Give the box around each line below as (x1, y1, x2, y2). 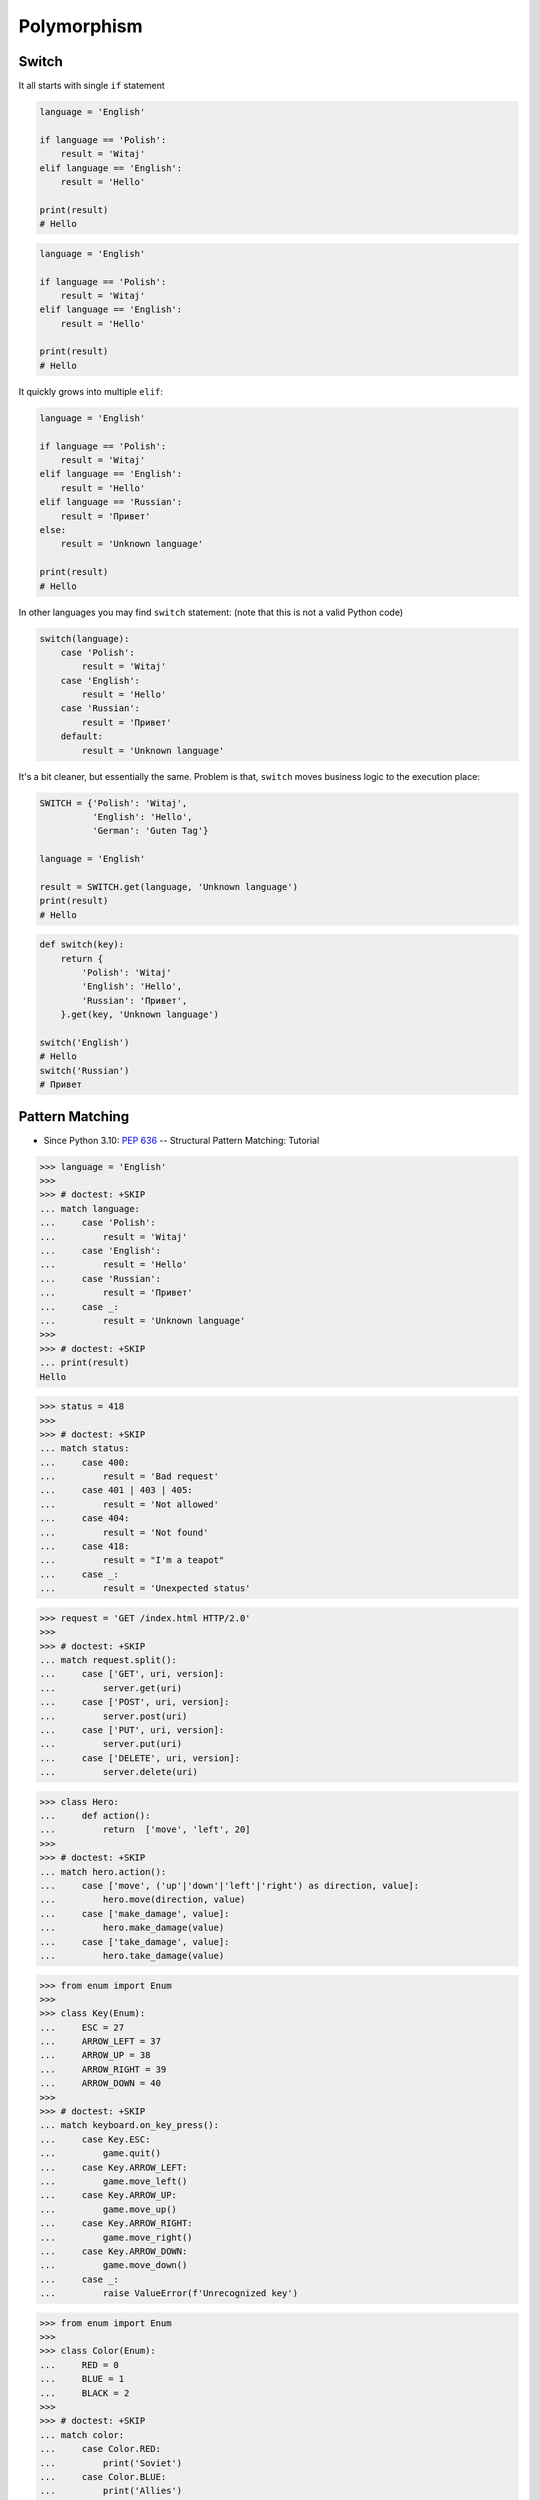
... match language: (39, 1203, 140, 1214)
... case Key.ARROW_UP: (39, 2190, 177, 2201)
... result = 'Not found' (39, 1526, 209, 1538)
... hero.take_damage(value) (39, 1950, 225, 1961)
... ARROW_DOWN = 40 (39, 2078, 162, 2089)
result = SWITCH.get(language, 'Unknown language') (39, 881, 299, 892)
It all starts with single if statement (18, 80, 165, 92)
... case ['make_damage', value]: (39, 1908, 230, 1919)
